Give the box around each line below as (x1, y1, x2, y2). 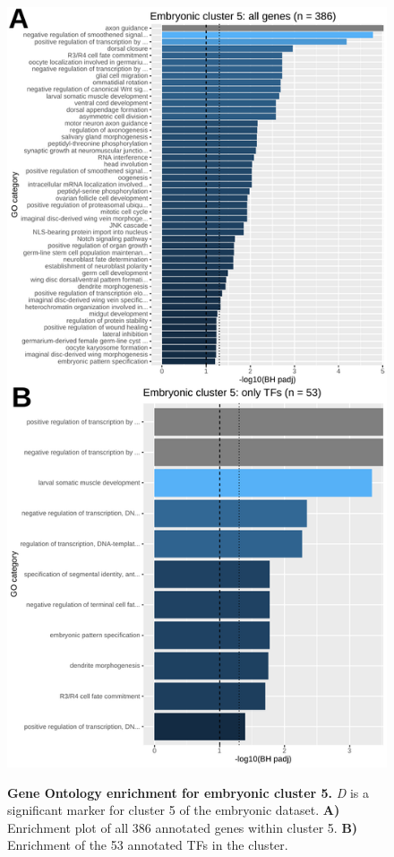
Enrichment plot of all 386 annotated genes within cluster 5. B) (7, 818, 358, 836)
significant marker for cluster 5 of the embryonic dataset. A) (7, 801, 340, 819)
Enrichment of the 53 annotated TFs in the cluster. (7, 835, 288, 854)
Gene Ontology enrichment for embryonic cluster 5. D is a (7, 783, 370, 801)
